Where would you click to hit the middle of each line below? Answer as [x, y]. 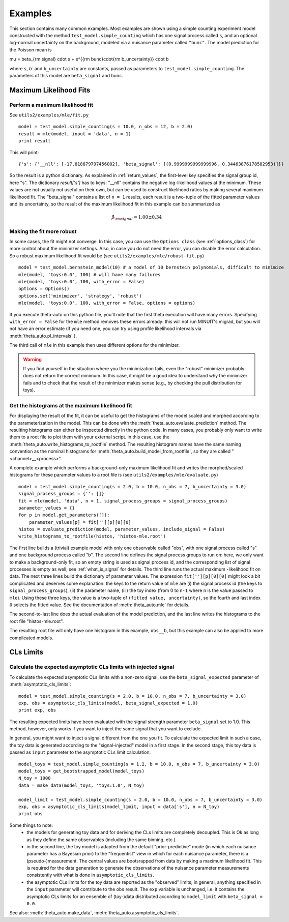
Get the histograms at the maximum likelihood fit [71, 405]
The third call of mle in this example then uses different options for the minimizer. [95, 345]
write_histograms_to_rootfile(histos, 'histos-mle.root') [92, 536]
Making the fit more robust [43, 231]
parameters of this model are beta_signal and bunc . [66, 75]
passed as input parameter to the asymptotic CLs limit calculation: [80, 752]
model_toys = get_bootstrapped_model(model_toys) [82, 771]
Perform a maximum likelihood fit [51, 105]
